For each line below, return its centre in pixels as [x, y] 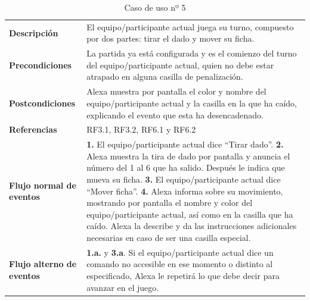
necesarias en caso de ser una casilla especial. [169, 237]
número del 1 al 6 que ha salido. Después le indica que [186, 167]
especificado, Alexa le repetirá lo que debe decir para [183, 275]
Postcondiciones [42, 103]
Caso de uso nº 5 [155, 7]
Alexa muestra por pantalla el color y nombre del [176, 91]
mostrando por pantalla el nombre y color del [170, 203]
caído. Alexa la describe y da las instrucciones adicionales [192, 226]
